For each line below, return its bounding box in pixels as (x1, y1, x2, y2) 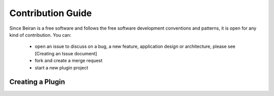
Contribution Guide (9, 8, 92, 19)
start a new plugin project (35, 64, 88, 70)
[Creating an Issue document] (35, 50, 97, 56)
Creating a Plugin (9, 78, 65, 86)
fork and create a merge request (35, 58, 102, 64)
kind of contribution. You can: (9, 32, 72, 38)
